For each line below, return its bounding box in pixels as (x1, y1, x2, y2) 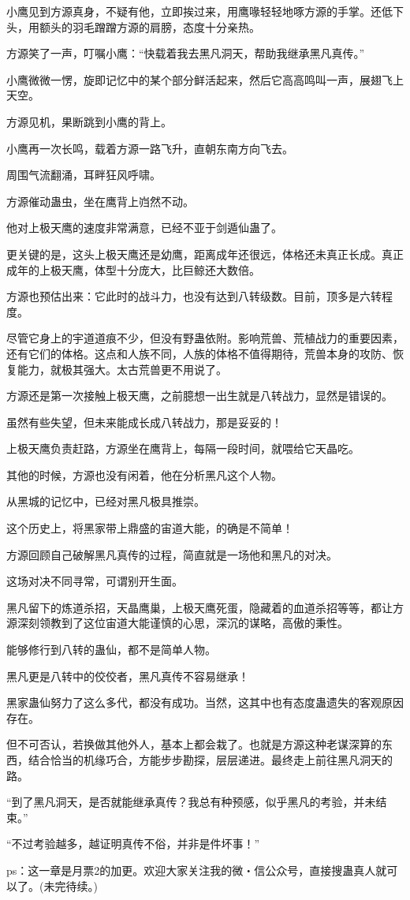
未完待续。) (43, 877, 98, 894)
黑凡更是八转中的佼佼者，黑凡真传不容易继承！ (6, 667, 249, 684)
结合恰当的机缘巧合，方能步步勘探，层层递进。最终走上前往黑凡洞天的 (28, 752, 393, 767)
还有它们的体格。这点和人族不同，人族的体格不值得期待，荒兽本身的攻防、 (6, 345, 393, 361)
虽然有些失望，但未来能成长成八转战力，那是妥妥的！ (6, 413, 282, 430)
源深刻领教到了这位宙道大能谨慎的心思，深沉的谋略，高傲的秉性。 (6, 614, 348, 631)
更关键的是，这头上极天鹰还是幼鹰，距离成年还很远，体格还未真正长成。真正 (6, 245, 404, 262)
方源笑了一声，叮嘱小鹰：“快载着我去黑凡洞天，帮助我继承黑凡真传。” (6, 45, 365, 62)
